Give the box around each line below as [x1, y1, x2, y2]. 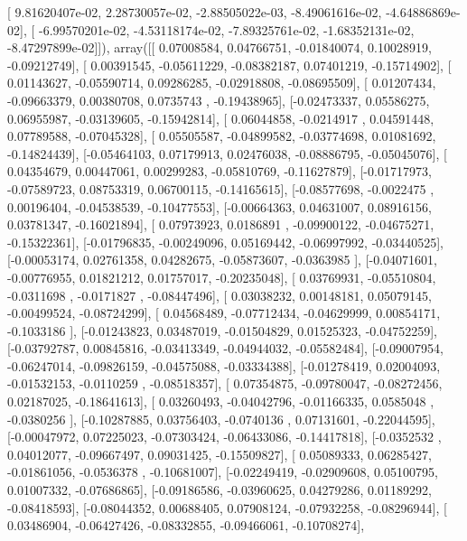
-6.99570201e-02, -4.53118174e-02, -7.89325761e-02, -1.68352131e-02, [38, 20, 415, 39]
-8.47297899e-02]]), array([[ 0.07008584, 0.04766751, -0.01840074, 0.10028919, [7, 38, 432, 57]
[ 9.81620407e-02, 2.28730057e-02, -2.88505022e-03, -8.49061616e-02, [7, 3, 382, 21]
